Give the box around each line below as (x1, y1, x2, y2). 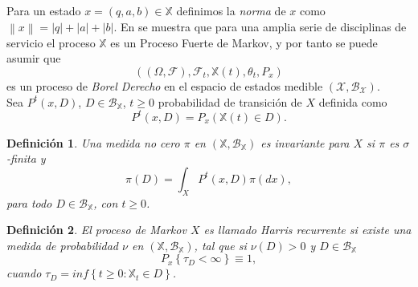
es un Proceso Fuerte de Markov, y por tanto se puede (110, 34, 378, 51)
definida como (318, 93, 387, 110)
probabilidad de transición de (158, 93, 302, 110)
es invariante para (260, 134, 350, 151)
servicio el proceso (6, 34, 96, 51)
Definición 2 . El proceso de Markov (6, 221, 186, 238)
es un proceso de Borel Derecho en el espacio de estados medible (6, 78, 323, 95)
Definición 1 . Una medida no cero (6, 134, 180, 151)
